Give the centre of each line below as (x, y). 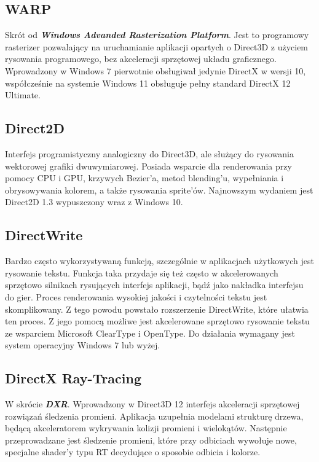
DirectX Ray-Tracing (73, 378)
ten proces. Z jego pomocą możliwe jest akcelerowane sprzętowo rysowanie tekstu (157, 321)
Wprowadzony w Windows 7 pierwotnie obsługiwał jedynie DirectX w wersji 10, (156, 70)
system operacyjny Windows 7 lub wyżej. (83, 345)
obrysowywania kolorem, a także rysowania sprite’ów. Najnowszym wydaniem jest (159, 190)
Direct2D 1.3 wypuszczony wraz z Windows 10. (94, 202)
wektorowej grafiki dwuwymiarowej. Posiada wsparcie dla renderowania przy (148, 166)
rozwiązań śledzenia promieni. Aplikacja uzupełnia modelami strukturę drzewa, (154, 416)
